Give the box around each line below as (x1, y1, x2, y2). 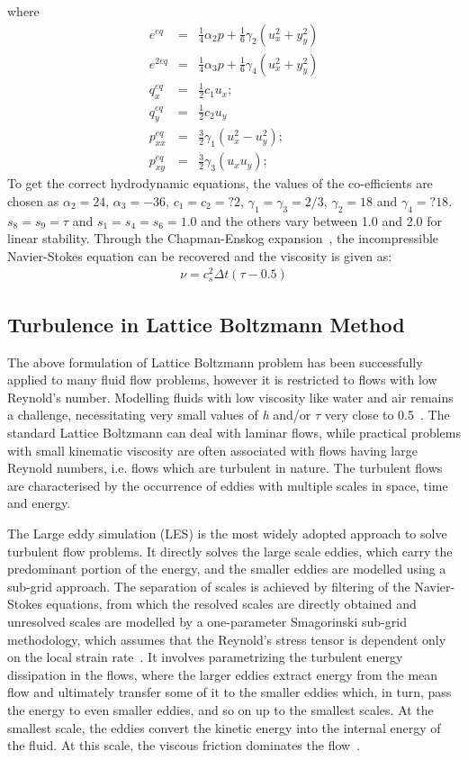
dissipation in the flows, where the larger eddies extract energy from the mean (7, 665, 438, 683)
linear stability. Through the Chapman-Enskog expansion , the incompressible (7, 229, 439, 248)
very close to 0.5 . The (324, 405, 450, 424)
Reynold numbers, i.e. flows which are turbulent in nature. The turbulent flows (7, 458, 443, 477)
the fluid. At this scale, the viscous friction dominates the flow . (7, 736, 361, 755)
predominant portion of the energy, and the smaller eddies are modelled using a (7, 559, 446, 578)
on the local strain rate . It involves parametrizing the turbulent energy (7, 647, 403, 666)
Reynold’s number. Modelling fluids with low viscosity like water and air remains (7, 387, 454, 406)
